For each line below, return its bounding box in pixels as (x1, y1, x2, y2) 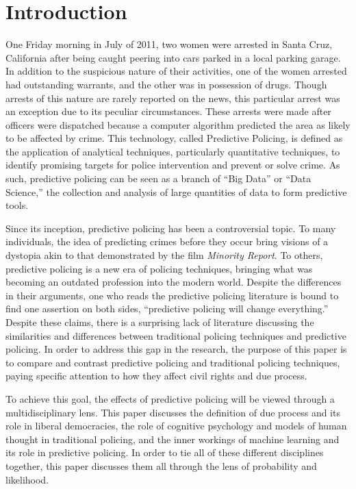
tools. (5, 198, 29, 212)
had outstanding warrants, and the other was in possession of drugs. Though (5, 77, 327, 91)
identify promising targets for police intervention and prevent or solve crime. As (5, 158, 340, 172)
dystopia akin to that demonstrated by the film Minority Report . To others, (5, 248, 323, 262)
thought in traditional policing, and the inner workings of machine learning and (5, 431, 340, 446)
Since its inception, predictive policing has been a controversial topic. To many (5, 221, 336, 235)
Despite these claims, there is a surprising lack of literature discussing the (5, 315, 314, 329)
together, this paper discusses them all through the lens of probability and (5, 458, 317, 473)
